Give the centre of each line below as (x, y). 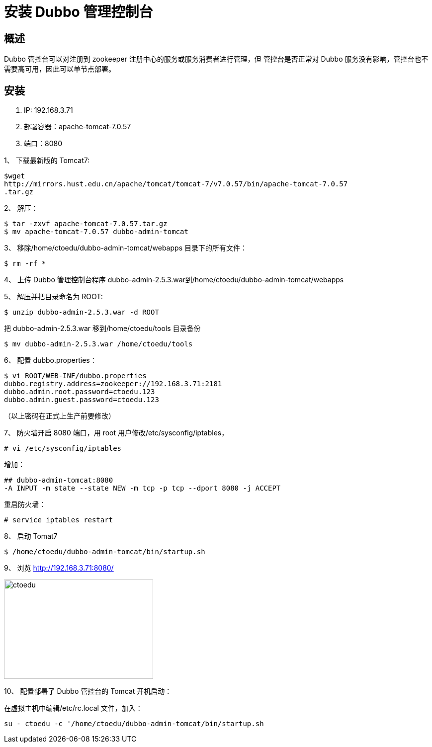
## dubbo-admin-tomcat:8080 (59, 480)
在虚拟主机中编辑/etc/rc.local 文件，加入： (73, 708)
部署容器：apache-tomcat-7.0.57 (78, 127)
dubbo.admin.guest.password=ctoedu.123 (82, 400)
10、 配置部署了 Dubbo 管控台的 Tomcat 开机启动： (88, 691)
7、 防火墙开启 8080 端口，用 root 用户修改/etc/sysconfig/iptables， (116, 433)
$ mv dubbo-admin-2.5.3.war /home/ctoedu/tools (98, 344)
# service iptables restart (59, 520)
